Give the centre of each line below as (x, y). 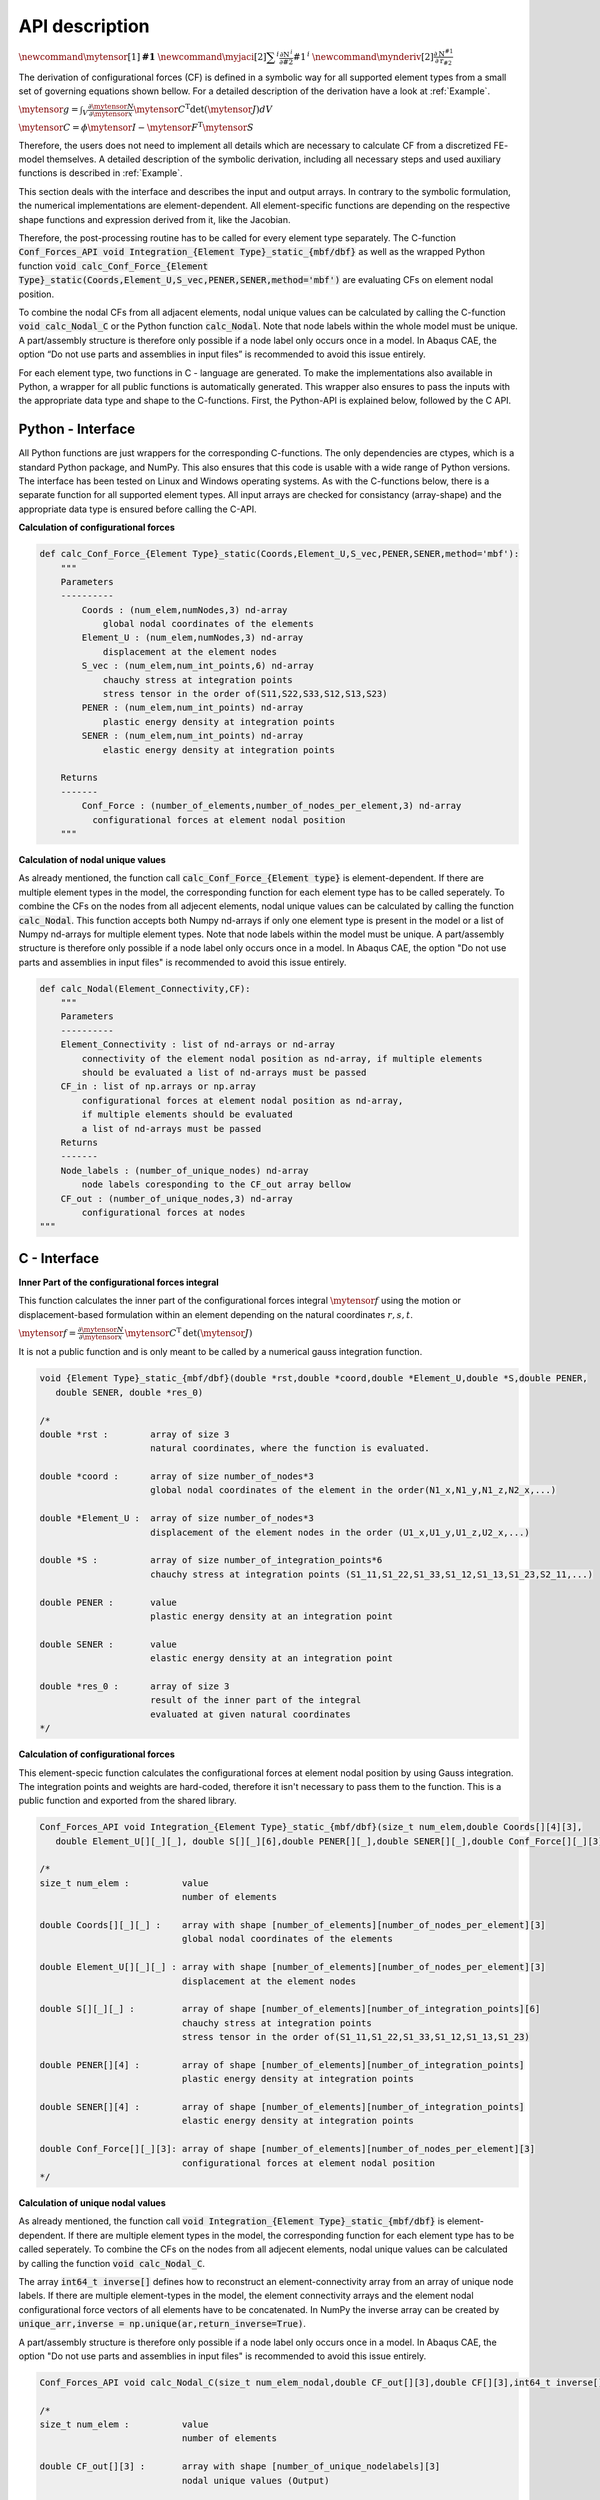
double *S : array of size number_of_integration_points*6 (211, 1560)
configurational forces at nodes (163, 1212)
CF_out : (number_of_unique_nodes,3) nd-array (177, 1198)
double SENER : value (108, 1644)
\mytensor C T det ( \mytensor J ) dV (203, 108)
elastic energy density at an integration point (272, 1658)
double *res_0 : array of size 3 (134, 1686)
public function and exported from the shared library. (127, 1801)
